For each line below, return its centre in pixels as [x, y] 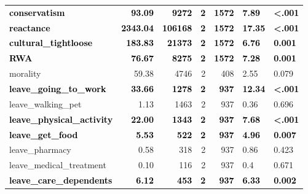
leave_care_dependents [61, 180]
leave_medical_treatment [58, 165]
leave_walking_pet [45, 103]
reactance [30, 27]
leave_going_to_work [58, 88]
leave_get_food [44, 134]
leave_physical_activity [61, 119]
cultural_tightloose [51, 43]
